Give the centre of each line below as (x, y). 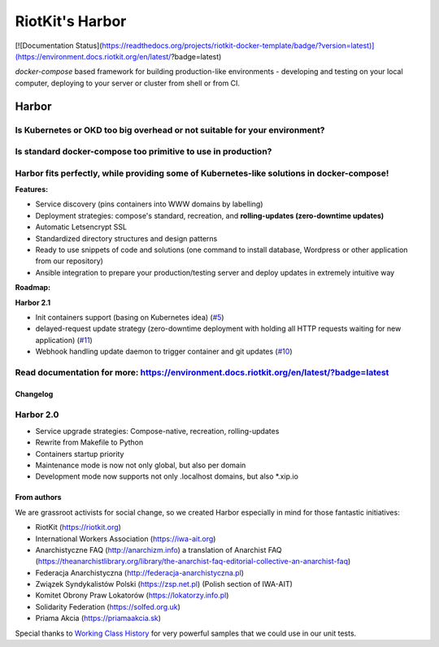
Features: (32, 189)
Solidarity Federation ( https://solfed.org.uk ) (108, 606)
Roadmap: (33, 288)
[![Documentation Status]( (59, 46)
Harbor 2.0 (37, 415)
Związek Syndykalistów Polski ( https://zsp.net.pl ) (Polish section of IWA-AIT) (164, 584)
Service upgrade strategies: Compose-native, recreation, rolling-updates (157, 431)
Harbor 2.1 (33, 302)
